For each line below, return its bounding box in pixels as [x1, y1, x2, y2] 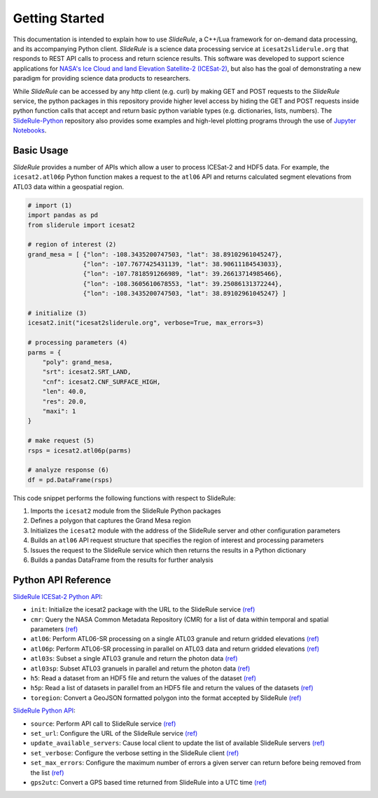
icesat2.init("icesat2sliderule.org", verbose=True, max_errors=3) [27, 319, 265, 327]
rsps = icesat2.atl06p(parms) [27, 446, 132, 455]
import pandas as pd [27, 211, 98, 219]
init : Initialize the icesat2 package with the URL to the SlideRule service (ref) [30, 605, 255, 614]
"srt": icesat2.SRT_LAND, [42, 368, 132, 376]
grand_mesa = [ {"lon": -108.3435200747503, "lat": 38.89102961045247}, [27, 250, 283, 259]
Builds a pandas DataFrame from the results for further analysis [30, 556, 213, 564]
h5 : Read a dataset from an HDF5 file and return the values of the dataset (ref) [30, 674, 257, 682]
